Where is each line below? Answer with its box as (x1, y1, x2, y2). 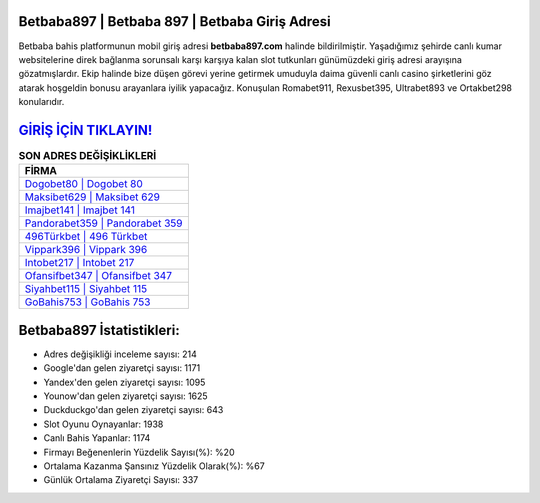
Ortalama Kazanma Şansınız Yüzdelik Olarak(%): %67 (43, 460, 265, 472)
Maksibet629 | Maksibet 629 (24, 190, 160, 204)
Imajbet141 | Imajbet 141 (24, 203, 135, 217)
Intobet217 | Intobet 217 (24, 256, 135, 270)
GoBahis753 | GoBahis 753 (24, 295, 151, 309)
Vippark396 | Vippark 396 (24, 243, 148, 257)
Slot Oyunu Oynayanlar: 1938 (43, 418, 164, 430)
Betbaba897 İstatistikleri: (18, 321, 180, 339)
